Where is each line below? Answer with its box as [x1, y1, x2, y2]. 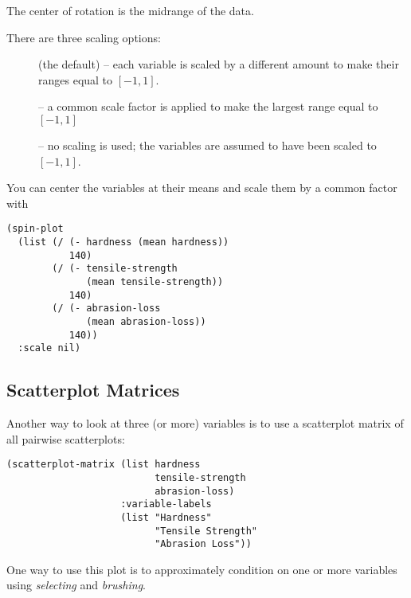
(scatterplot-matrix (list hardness [6, 459, 201, 471]
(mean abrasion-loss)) [86, 315, 206, 327]
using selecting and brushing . [6, 577, 146, 593]
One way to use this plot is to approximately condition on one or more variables [6, 561, 397, 577]
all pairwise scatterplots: [6, 430, 125, 447]
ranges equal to [38, 71, 113, 88]
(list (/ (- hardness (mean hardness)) [18, 236, 229, 248]
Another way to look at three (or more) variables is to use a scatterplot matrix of [6, 415, 404, 432]
